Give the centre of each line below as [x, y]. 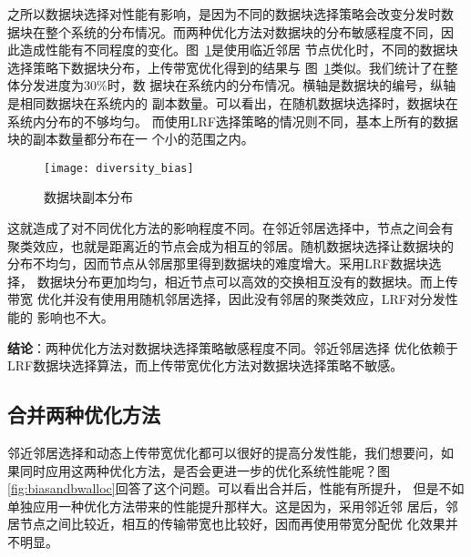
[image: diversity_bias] [119, 168]
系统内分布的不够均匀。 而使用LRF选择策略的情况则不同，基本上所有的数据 [233, 121]
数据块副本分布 [88, 197]
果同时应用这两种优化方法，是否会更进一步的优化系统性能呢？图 [199, 470]
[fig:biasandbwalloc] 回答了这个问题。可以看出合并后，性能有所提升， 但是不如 [236, 488]
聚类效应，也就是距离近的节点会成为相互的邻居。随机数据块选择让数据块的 [230, 245]
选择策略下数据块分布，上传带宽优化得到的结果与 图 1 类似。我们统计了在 [226, 67]
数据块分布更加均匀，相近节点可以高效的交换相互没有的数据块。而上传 [247, 281]
